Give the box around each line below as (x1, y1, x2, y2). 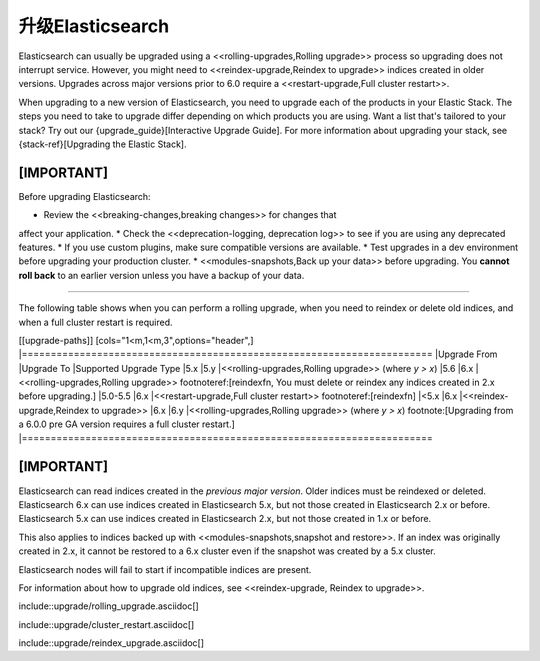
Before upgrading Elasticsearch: (18, 190, 151, 202)
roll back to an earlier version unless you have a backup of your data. (18, 269, 305, 281)
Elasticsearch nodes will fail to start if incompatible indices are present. (18, 563, 312, 575)
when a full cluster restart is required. (18, 316, 174, 328)
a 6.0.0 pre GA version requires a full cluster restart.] (18, 418, 235, 430)
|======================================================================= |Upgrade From (18, 348, 498, 360)
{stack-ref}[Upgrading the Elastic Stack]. (18, 138, 187, 150)
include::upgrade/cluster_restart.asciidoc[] (18, 618, 195, 630)
